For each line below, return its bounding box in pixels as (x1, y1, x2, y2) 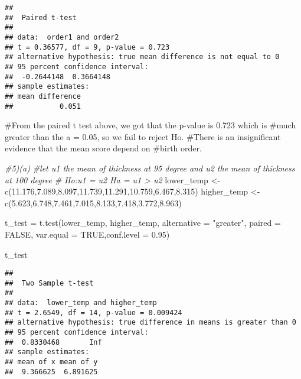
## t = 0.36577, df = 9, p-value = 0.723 (5, 43, 170, 51)
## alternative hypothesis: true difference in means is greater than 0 (5, 318, 296, 327)
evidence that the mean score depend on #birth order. (5, 142, 202, 154)
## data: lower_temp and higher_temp (5, 299, 157, 307)
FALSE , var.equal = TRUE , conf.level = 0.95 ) (5, 228, 170, 240)
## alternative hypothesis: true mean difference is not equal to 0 (5, 53, 280, 61)
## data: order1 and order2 (5, 33, 119, 41)
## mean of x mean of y (5, 358, 98, 367)
